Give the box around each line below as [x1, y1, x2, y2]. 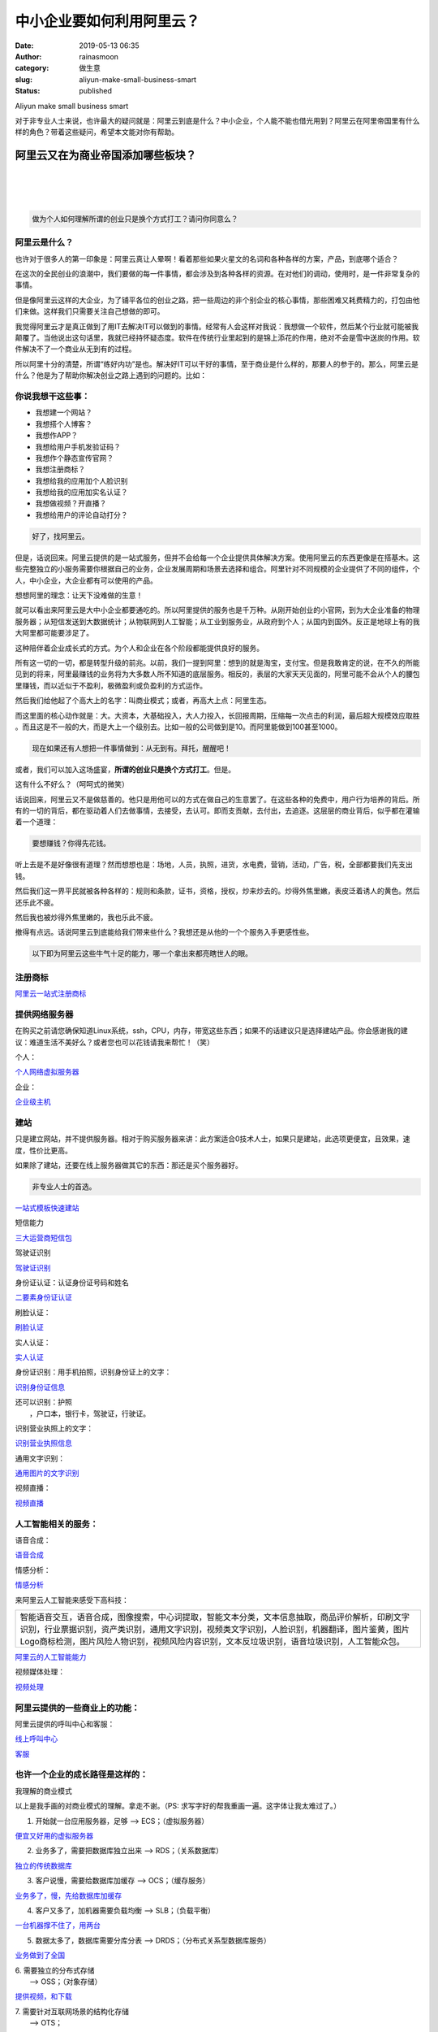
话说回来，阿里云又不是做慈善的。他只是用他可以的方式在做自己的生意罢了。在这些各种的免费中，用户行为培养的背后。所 [15, 794, 420, 804]
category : [15, 63, 49, 73]
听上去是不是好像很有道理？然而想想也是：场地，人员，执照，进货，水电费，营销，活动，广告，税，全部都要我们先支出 [15, 860, 413, 870]
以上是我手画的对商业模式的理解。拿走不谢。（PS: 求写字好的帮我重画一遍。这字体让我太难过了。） [15, 1801, 341, 1811]
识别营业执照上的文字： [15, 1423, 93, 1433]
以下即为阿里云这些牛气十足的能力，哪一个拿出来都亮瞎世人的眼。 [32, 949, 253, 958]
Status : [15, 86, 41, 96]
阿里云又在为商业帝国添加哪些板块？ [15, 149, 196, 163]
